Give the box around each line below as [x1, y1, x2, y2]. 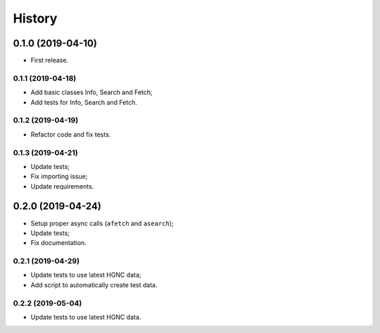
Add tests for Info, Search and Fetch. [30, 98, 137, 106]
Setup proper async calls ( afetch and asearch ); [30, 219, 174, 227]
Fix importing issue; [30, 172, 88, 181]
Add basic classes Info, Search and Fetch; [30, 88, 153, 96]
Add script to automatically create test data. [30, 280, 158, 289]
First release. [30, 56, 69, 65]
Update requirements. [30, 182, 94, 190]
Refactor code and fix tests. [30, 130, 111, 139]
